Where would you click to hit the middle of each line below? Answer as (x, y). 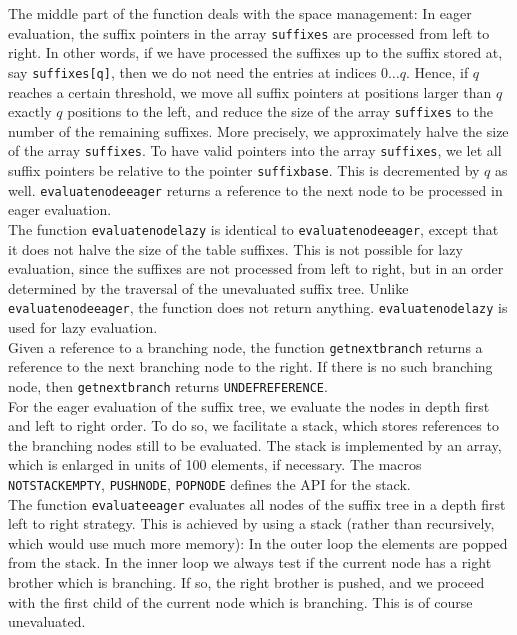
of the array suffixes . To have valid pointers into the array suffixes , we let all (255, 150)
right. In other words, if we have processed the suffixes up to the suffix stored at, (255, 52)
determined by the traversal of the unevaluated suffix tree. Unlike (208, 287)
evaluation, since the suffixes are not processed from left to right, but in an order (256, 268)
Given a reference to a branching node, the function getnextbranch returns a (245, 346)
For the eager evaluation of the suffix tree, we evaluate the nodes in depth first (249, 405)
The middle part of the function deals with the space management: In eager (240, 13)
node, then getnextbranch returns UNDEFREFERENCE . (168, 385)
